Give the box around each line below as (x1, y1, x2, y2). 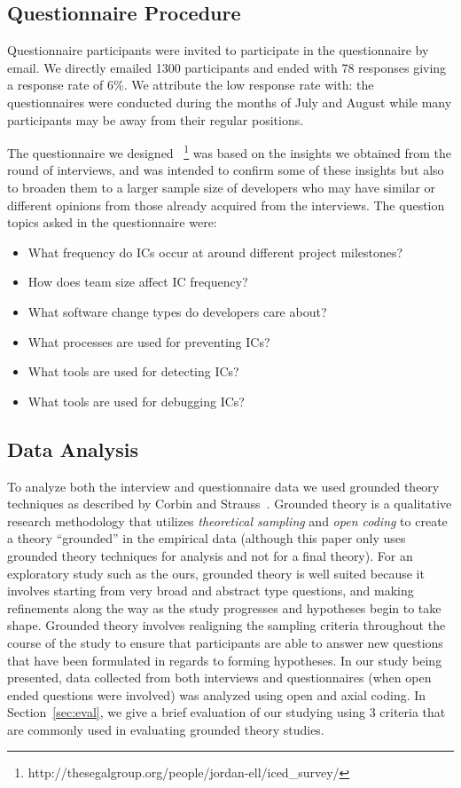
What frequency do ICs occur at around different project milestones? (27, 242, 403, 261)
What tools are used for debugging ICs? (27, 391, 245, 410)
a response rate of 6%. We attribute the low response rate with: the (7, 75, 374, 94)
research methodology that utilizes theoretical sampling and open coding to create (7, 511, 448, 530)
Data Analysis (7, 435, 139, 462)
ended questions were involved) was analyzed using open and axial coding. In (7, 685, 426, 704)
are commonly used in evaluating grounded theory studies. (7, 720, 324, 738)
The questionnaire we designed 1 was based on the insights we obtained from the (7, 141, 452, 162)
